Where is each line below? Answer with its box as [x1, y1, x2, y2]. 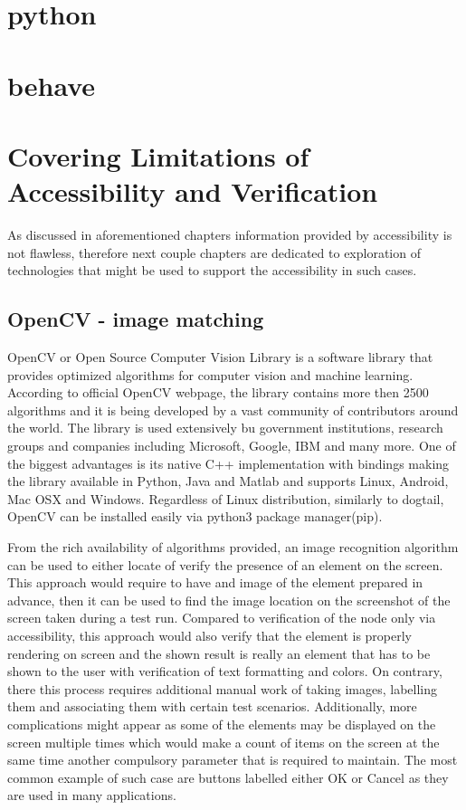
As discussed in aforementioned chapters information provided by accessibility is [7, 225, 452, 244]
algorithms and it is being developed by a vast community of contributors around [7, 400, 459, 419]
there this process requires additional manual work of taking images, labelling [7, 679, 438, 698]
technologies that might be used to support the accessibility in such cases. [7, 261, 417, 280]
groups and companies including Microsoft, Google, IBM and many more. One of [7, 436, 456, 455]
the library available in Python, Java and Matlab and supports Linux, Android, [7, 472, 449, 491]
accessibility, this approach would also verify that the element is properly [7, 625, 412, 644]
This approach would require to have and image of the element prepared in [7, 573, 423, 592]
